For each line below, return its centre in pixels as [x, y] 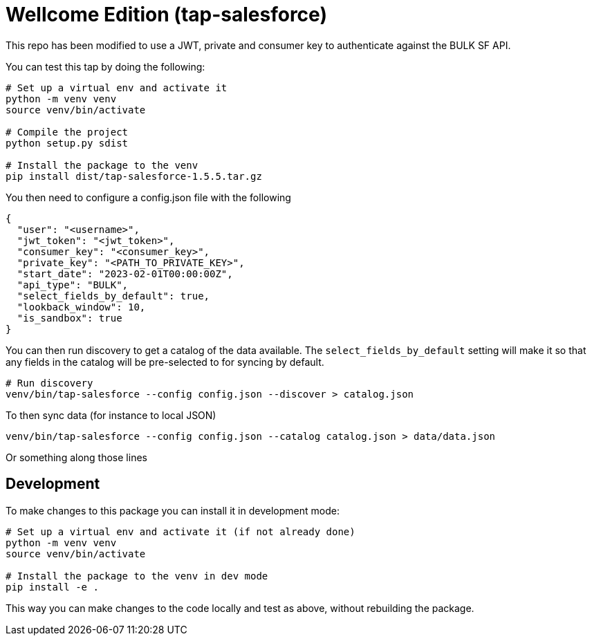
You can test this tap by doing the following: [105, 66]
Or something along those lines [76, 457]
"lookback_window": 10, [81, 307]
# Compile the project [67, 132]
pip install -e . [52, 587]
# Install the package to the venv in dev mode [137, 576]
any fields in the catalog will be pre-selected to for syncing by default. [165, 362]
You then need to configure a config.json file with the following [148, 197]
